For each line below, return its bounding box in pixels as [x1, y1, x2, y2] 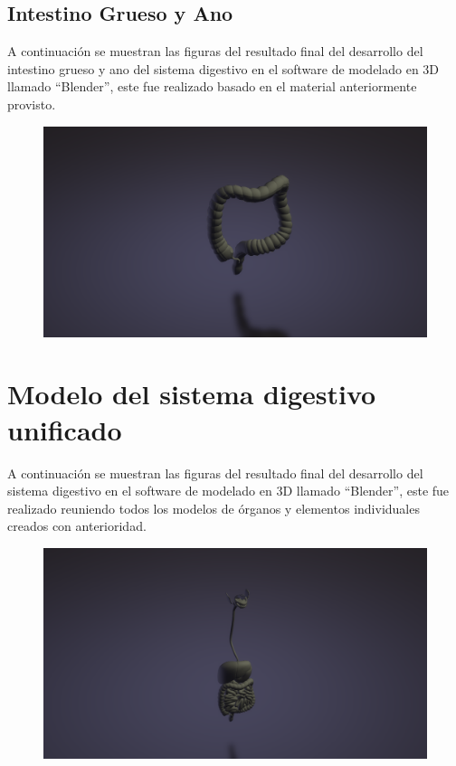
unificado [7, 411, 122, 448]
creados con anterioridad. [7, 516, 147, 535]
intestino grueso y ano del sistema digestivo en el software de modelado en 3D [7, 59, 440, 78]
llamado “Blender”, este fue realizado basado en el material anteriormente [7, 77, 417, 96]
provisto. [7, 94, 56, 113]
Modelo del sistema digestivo [7, 375, 376, 412]
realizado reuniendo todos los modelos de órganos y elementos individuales [7, 498, 420, 517]
